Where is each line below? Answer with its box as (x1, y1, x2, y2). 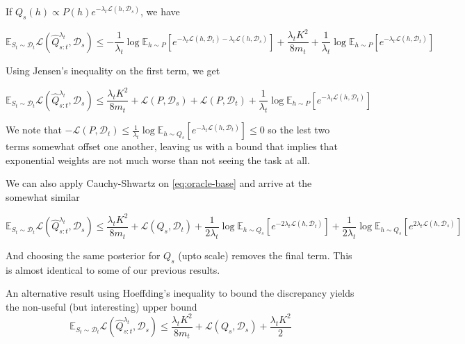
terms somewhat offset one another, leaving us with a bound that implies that (6, 139, 338, 154)
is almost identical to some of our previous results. (6, 262, 220, 277)
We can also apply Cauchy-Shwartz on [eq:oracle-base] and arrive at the (6, 176, 312, 190)
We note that (6, 122, 62, 137)
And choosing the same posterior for (6, 247, 161, 262)
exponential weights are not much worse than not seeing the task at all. (6, 152, 310, 167)
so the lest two (268, 122, 330, 137)
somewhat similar (6, 189, 80, 204)
